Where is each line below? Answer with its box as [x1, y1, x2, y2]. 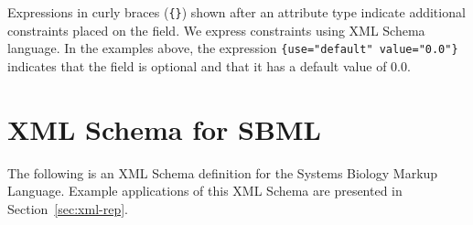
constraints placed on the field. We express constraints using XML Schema [7, 20, 425, 39]
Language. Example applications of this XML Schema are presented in [7, 181, 403, 200]
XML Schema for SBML [7, 110, 321, 147]
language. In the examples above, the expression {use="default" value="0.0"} [7, 38, 458, 58]
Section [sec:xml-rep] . [7, 198, 128, 218]
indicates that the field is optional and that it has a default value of [7, 56, 387, 75]
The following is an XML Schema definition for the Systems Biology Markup [7, 163, 438, 182]
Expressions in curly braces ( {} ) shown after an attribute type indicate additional [7, 3, 466, 21]
